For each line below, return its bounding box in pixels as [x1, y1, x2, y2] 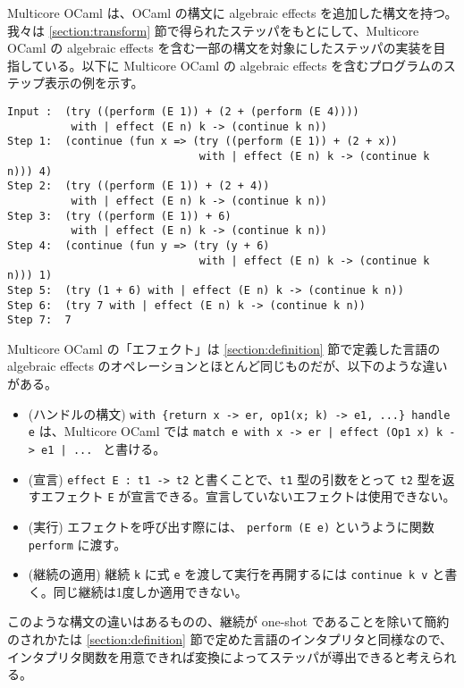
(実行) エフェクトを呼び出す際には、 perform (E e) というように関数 [28, 516, 434, 535]
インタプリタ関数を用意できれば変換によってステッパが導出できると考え [7, 647, 432, 666]
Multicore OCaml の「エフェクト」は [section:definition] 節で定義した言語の [7, 339, 441, 357]
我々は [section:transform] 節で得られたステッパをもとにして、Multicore [7, 21, 419, 39]
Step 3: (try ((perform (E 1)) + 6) [7, 209, 232, 222]
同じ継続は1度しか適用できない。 [53, 582, 248, 600]
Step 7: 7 [7, 314, 72, 327]
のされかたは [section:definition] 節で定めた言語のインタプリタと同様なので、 [7, 630, 453, 649]
